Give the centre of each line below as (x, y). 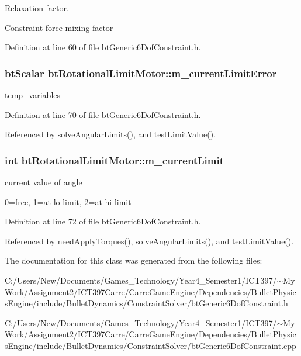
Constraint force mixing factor (59, 27)
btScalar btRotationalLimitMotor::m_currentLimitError (141, 73)
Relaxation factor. (37, 8)
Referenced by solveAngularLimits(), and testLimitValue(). (110, 134)
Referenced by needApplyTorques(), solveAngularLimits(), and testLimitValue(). (149, 241)
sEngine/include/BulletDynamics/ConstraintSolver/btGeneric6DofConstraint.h (146, 303)
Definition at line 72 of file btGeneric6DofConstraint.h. (103, 221)
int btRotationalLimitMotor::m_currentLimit (114, 160)
